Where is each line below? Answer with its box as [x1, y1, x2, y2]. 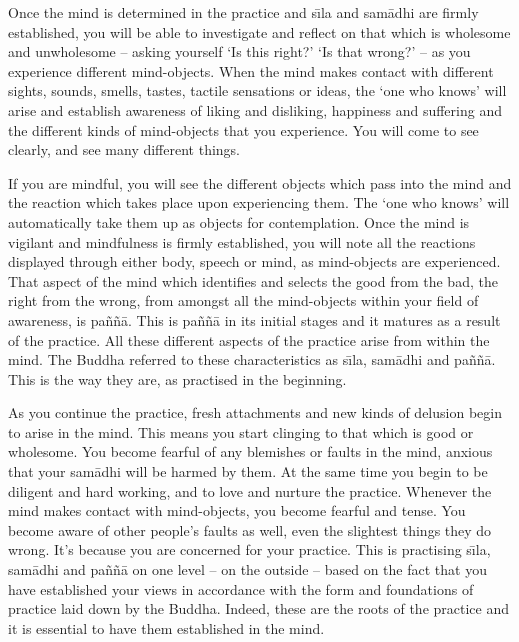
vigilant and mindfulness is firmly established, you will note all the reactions [8, 231, 476, 252]
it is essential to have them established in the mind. [8, 617, 325, 638]
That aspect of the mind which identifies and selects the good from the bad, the [8, 270, 498, 291]
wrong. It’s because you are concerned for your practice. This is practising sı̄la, [8, 539, 491, 560]
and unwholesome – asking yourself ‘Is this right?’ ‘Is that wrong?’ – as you [8, 41, 471, 62]
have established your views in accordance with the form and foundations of [8, 578, 474, 599]
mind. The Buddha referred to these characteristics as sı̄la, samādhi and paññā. [8, 349, 496, 370]
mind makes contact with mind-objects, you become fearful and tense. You [8, 500, 466, 521]
